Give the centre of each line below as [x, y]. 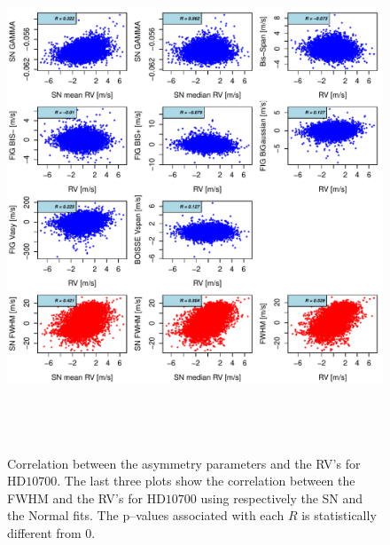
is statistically [339, 515]
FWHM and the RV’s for [75, 498]
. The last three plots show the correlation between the [206, 481]
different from [44, 532]
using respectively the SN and [282, 498]
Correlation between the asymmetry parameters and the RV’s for [184, 463]
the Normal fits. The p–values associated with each [146, 515]
